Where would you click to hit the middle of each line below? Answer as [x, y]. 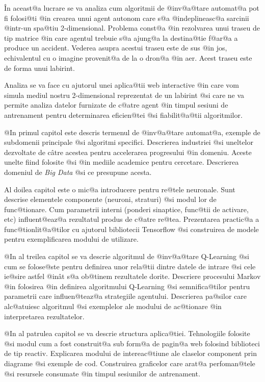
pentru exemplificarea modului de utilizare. [71, 239]
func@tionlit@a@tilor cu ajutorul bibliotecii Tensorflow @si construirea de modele [131, 229]
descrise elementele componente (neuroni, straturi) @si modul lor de [110, 199]
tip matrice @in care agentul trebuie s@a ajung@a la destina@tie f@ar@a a [121, 37]
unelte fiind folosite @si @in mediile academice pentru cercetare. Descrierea [122, 162]
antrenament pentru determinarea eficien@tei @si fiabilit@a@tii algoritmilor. [123, 114]
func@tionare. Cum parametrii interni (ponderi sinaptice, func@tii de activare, [126, 209]
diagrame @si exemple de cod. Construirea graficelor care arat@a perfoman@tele [130, 363]
